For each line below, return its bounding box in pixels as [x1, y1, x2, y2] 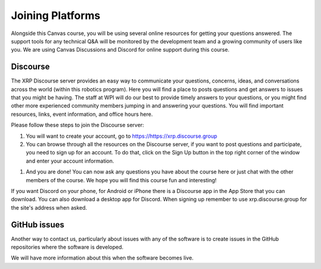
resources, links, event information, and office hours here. [11, 110, 153, 118]
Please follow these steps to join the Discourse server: [11, 122, 144, 129]
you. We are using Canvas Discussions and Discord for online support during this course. [11, 46, 230, 53]
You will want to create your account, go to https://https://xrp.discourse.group [26, 132, 218, 140]
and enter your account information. [26, 157, 114, 164]
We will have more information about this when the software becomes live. [11, 254, 194, 261]
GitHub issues [11, 220, 65, 230]
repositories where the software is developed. [11, 243, 124, 251]
